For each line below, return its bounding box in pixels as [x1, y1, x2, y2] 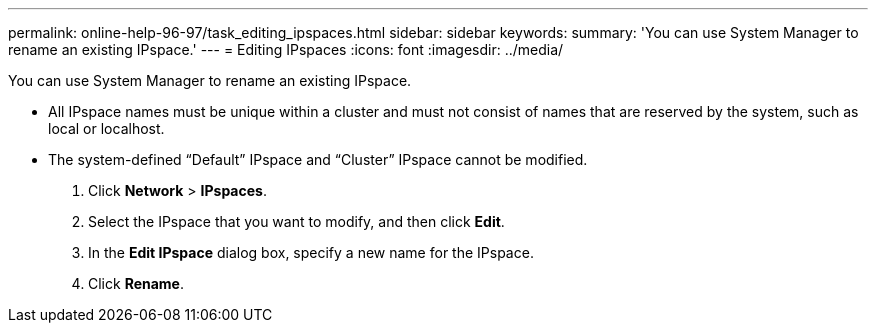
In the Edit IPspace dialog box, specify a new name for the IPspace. [88, 244, 534, 261]
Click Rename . [88, 275, 185, 292]
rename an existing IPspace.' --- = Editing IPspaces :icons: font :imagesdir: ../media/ [8, 41, 564, 58]
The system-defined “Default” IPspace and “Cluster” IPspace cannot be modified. [48, 151, 588, 168]
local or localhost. [48, 120, 165, 137]
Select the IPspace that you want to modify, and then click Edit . [88, 213, 505, 230]
